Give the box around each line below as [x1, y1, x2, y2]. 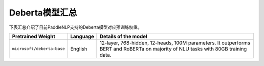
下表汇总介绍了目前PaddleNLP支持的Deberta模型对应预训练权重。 [9, 24, 142, 30]
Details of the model [99, 33, 148, 40]
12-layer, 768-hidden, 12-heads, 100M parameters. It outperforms [99, 39, 250, 46]
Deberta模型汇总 [9, 7, 77, 18]
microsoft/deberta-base [12, 46, 65, 51]
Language [70, 33, 94, 40]
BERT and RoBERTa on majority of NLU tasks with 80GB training [99, 45, 247, 52]
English [70, 45, 88, 52]
